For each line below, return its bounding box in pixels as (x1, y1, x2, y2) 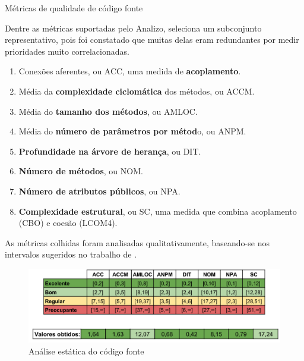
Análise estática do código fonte (28, 344, 144, 357)
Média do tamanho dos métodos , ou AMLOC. (18, 105, 198, 117)
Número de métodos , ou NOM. (18, 165, 143, 177)
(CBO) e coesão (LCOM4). (18, 216, 118, 229)
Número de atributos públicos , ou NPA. (18, 184, 180, 197)
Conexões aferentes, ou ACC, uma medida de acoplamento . (18, 65, 241, 77)
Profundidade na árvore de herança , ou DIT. (18, 145, 201, 157)
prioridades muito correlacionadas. (5, 45, 129, 57)
